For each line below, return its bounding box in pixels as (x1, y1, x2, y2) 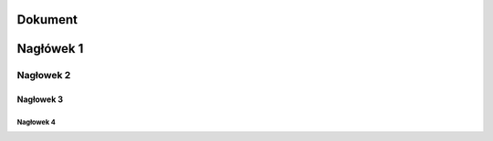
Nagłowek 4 (16, 117, 56, 126)
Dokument (16, 12, 78, 27)
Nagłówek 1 (16, 41, 84, 56)
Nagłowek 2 (16, 69, 71, 82)
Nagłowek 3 (16, 94, 64, 105)
